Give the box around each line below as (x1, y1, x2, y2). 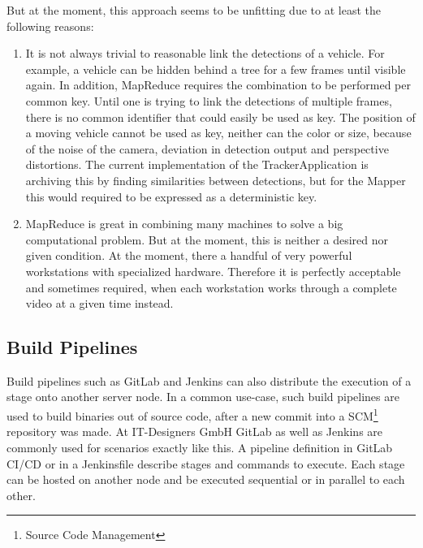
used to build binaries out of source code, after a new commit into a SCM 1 (6, 405, 378, 424)
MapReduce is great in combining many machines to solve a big (25, 215, 343, 232)
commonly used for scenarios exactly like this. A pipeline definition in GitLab (6, 438, 393, 455)
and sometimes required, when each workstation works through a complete (25, 278, 397, 296)
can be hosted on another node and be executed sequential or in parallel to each (6, 471, 405, 488)
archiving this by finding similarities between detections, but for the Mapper (25, 171, 406, 188)
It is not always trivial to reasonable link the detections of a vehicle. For (25, 45, 385, 62)
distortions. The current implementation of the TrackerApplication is (25, 156, 369, 173)
